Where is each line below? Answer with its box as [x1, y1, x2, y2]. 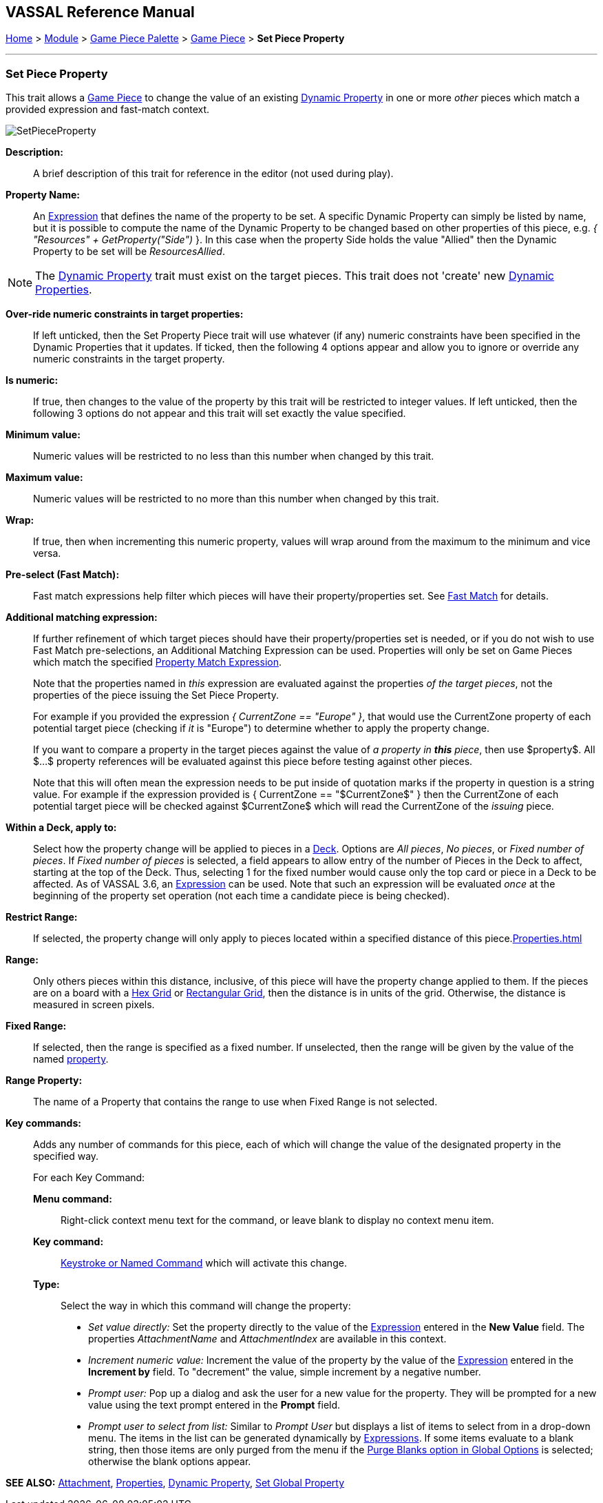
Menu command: [33, 1193, 112, 1205]
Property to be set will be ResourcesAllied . [33, 245, 225, 258]
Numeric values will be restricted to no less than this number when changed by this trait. [33, 450, 434, 462]
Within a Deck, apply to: [6, 821, 117, 834]
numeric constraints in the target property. [33, 353, 225, 365]
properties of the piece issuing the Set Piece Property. [33, 689, 279, 702]
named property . [33, 1053, 109, 1065]
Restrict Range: [6, 911, 78, 923]
